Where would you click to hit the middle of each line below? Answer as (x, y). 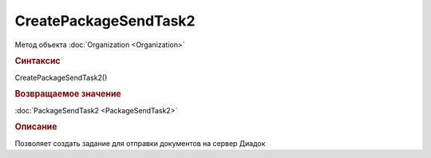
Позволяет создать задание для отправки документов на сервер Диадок (140, 143)
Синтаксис (38, 61)
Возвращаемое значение (68, 94)
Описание (36, 127)
